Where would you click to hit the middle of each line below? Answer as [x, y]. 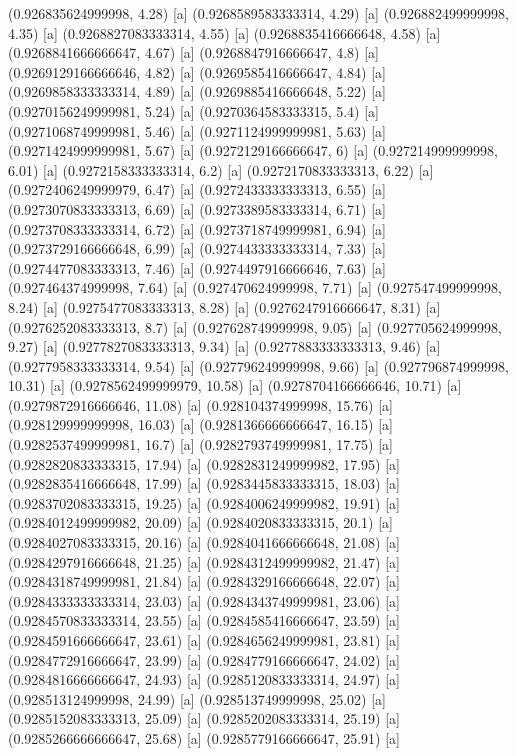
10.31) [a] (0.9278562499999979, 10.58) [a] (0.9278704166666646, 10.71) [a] [235, 385]
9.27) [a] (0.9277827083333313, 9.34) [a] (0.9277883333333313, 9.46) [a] [224, 346]
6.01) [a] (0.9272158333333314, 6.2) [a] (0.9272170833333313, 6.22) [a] [221, 169]
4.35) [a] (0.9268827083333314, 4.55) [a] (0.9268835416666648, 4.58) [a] [224, 32]
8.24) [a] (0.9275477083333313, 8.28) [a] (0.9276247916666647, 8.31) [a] [224, 306]
